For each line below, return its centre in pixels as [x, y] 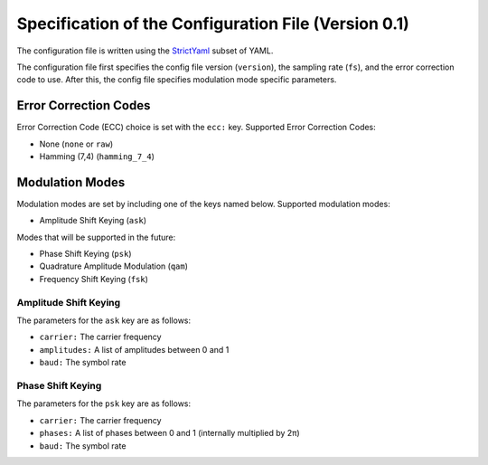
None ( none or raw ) [76, 144]
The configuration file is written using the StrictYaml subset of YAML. [145, 51]
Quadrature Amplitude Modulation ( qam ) [114, 266]
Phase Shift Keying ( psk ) [85, 254]
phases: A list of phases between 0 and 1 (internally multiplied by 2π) [169, 433]
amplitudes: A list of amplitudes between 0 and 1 [134, 349]
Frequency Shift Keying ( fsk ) [94, 279]
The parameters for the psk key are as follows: [104, 403]
